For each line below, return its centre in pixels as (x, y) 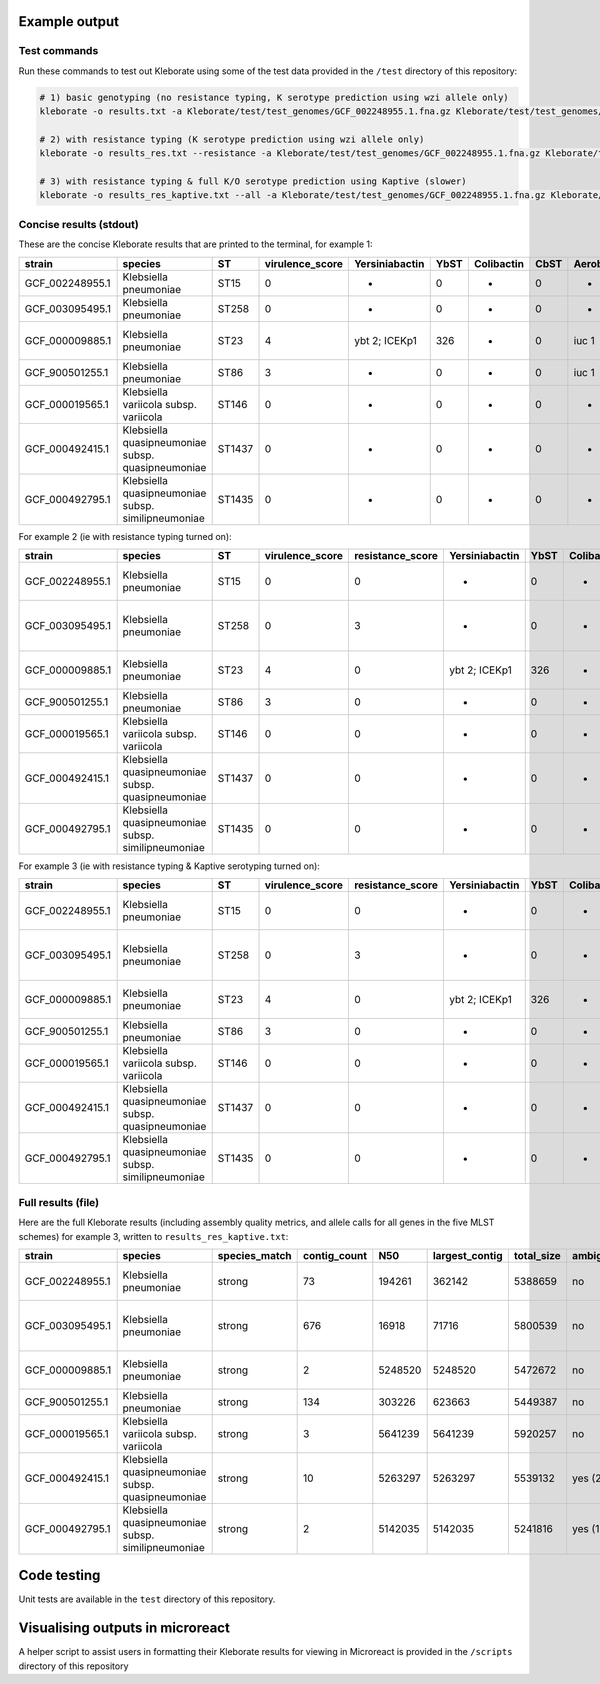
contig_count (335, 1255)
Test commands (58, 51)
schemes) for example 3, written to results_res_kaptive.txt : (153, 1236)
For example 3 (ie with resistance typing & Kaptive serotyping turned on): (169, 866)
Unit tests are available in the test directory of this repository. (147, 1599)
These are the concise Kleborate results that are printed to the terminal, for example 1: (196, 244)
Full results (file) (59, 1202)
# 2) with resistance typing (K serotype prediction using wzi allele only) (232, 139)
